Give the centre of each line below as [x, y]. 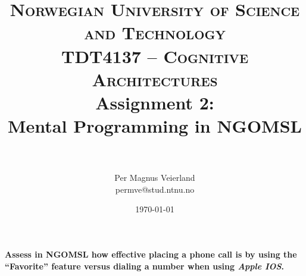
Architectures [155, 79]
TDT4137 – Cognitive [154, 56]
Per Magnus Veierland [155, 178]
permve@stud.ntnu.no [155, 189]
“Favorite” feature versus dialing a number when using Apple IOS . [145, 266]
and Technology [155, 32]
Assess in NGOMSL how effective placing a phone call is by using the [151, 254]
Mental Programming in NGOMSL [155, 126]
